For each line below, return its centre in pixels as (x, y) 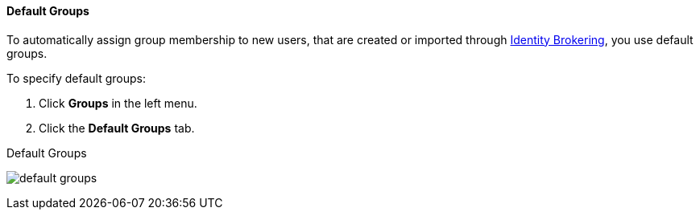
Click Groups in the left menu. (118, 103)
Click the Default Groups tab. (117, 128)
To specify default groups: (77, 78)
